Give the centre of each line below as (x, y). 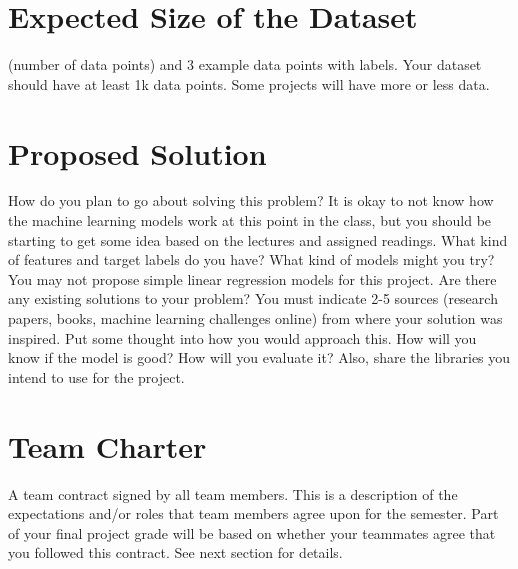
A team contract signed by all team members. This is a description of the (233, 493)
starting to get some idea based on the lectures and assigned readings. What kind (258, 239)
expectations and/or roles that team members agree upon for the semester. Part (253, 513)
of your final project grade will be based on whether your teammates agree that (252, 532)
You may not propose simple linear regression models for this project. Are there (252, 278)
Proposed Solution (137, 152)
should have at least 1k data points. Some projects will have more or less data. (249, 83)
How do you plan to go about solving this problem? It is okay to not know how (251, 200)
